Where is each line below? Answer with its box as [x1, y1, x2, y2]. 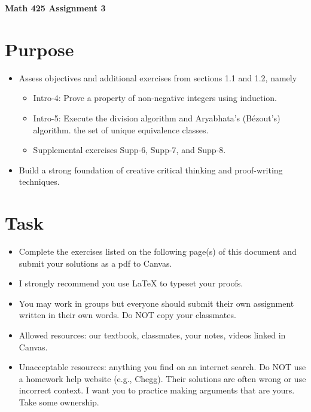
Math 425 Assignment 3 [5, 2, 106, 14]
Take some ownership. [19, 395, 99, 408]
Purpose [5, 36, 74, 61]
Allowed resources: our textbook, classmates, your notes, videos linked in [19, 328, 286, 341]
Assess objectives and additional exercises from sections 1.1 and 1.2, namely [19, 71, 297, 84]
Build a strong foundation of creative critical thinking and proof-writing [19, 163, 283, 176]
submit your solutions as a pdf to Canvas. [19, 257, 172, 269]
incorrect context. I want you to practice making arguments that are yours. [19, 384, 295, 396]
